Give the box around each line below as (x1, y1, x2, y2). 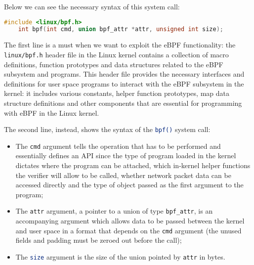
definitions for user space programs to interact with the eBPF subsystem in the (4, 78, 244, 88)
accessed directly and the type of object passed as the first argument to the (15, 179, 244, 190)
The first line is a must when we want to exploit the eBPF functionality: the (4, 40, 236, 50)
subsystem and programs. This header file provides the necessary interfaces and (4, 69, 245, 79)
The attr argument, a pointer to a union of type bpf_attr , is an (15, 206, 213, 216)
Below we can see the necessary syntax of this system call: (4, 1, 180, 11)
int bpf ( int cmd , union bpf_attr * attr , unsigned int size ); (18, 26, 224, 33)
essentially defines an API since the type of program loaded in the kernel (15, 150, 236, 161)
